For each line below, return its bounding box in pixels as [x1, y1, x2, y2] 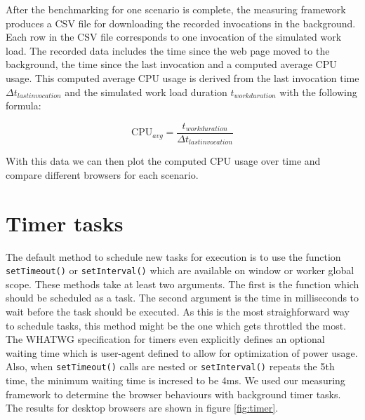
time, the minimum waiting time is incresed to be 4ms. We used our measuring [6, 373, 345, 388]
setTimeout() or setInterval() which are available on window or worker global [6, 263, 354, 278]
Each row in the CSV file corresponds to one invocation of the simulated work [6, 29, 342, 44]
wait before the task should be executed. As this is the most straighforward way [6, 304, 350, 319]
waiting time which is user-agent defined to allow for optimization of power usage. [6, 345, 358, 360]
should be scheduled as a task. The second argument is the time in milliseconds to [6, 290, 359, 305]
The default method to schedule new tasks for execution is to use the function [6, 249, 341, 264]
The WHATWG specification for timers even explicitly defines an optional [6, 332, 325, 346]
